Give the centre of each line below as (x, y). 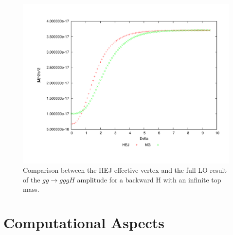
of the (32, 179)
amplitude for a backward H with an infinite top (149, 179)
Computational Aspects (84, 223)
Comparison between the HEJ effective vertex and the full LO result (125, 170)
